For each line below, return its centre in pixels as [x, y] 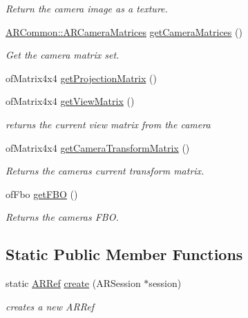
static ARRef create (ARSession [73, 283]
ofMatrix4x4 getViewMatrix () [70, 101]
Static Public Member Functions [124, 254]
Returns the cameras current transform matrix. [105, 171]
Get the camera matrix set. [63, 55]
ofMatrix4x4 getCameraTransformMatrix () [98, 147]
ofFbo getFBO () [42, 193]
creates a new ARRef [50, 306]
